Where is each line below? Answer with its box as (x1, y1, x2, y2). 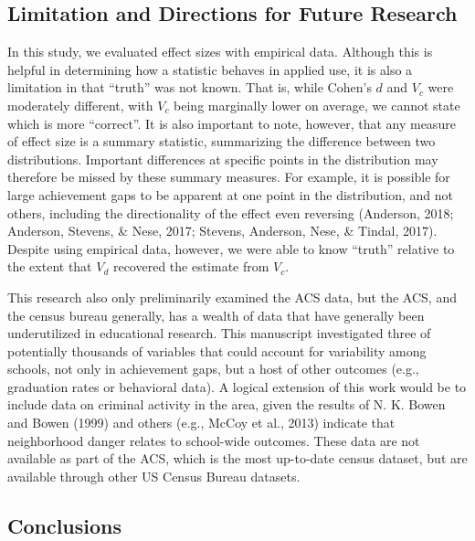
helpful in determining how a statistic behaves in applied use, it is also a (7, 59, 413, 79)
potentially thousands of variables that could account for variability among (7, 341, 427, 360)
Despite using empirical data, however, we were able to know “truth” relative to (7, 239, 455, 258)
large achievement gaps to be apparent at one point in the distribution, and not (7, 185, 453, 204)
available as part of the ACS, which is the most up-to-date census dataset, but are (7, 449, 468, 468)
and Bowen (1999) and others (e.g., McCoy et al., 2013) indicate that (7, 413, 396, 432)
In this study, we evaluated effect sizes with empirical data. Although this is (7, 42, 433, 61)
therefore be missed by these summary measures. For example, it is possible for (7, 167, 450, 186)
